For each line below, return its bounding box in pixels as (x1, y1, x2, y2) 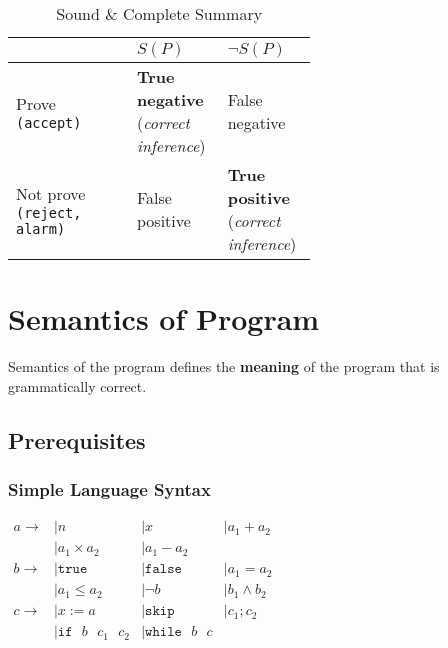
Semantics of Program (8, 298, 320, 339)
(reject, (16, 204, 82, 221)
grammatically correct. (8, 375, 147, 396)
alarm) (16, 220, 66, 237)
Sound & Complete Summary (56, 2, 263, 25)
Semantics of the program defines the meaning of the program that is (8, 356, 440, 377)
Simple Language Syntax (8, 477, 211, 502)
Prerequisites (8, 424, 146, 455)
